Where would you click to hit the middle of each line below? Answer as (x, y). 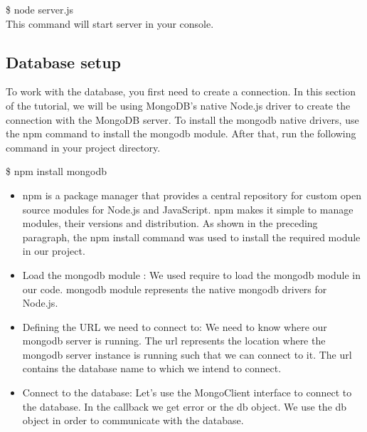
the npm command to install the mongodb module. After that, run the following (181, 133)
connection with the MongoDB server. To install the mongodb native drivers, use (182, 119)
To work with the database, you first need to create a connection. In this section (181, 91)
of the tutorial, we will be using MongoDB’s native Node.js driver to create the (178, 105)
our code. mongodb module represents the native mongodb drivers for (175, 289)
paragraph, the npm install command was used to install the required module (191, 237)
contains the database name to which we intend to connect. (152, 368)
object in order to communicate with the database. (133, 420)
